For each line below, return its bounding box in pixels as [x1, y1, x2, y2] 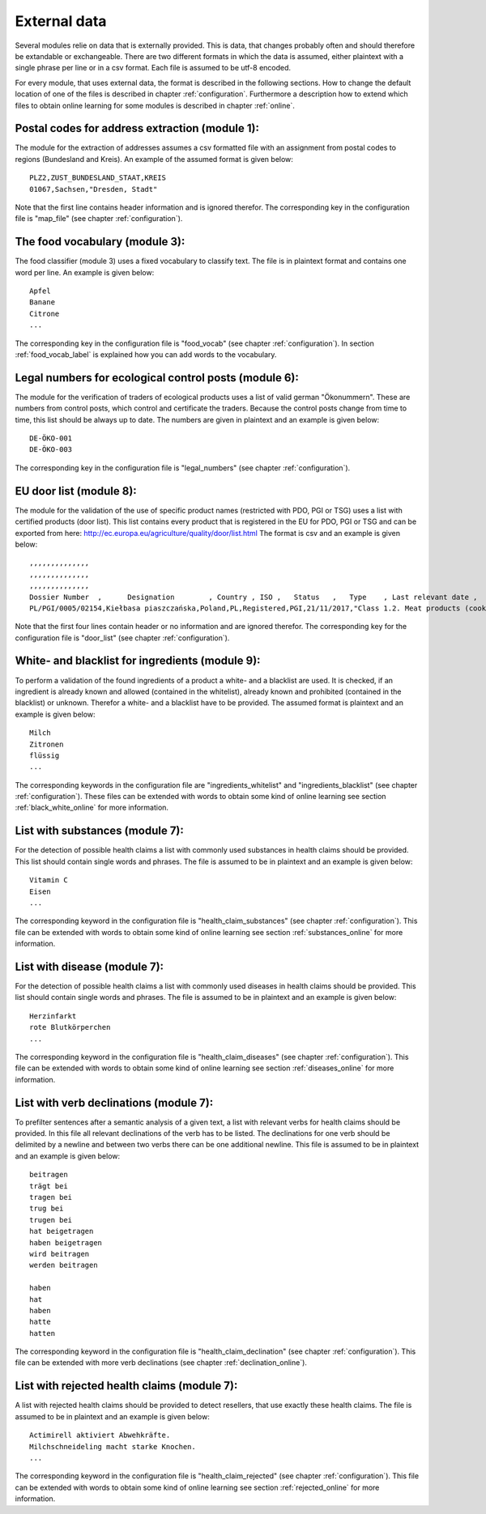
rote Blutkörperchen [29, 1023, 111, 1032]
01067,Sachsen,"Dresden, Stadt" [29, 185, 158, 194]
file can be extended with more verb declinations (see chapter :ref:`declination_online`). [15, 1358, 308, 1367]
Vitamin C [29, 875, 68, 885]
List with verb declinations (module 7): [15, 1095, 214, 1109]
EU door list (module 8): [15, 484, 137, 498]
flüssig [29, 751, 60, 760]
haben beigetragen [29, 1238, 103, 1247]
